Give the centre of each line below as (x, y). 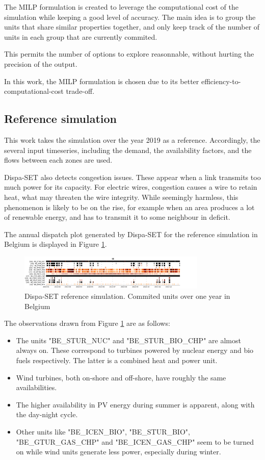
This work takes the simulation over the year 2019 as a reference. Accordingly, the (132, 139)
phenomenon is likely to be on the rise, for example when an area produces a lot (129, 207)
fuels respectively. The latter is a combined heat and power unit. (117, 360)
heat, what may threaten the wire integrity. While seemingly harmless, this (121, 197)
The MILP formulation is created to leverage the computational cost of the (121, 7)
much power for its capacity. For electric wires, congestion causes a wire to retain (131, 187)
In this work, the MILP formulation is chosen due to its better (102, 81)
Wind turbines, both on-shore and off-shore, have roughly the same (121, 377)
